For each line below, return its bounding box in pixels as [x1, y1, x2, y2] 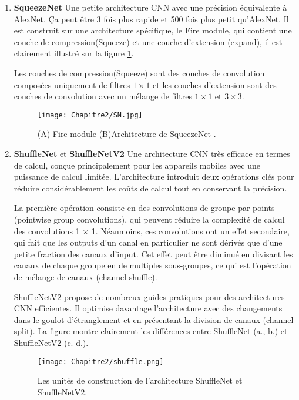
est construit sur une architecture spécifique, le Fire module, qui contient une [14, 24, 292, 36]
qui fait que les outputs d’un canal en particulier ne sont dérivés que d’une [14, 236, 283, 248]
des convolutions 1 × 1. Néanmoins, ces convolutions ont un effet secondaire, [14, 224, 290, 237]
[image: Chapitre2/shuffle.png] [37, 357, 164, 366]
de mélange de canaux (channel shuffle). [14, 270, 157, 283]
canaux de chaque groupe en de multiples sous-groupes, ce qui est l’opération [14, 259, 291, 271]
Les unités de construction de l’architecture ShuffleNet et [37, 374, 243, 386]
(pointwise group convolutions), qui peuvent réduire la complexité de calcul [14, 213, 285, 225]
